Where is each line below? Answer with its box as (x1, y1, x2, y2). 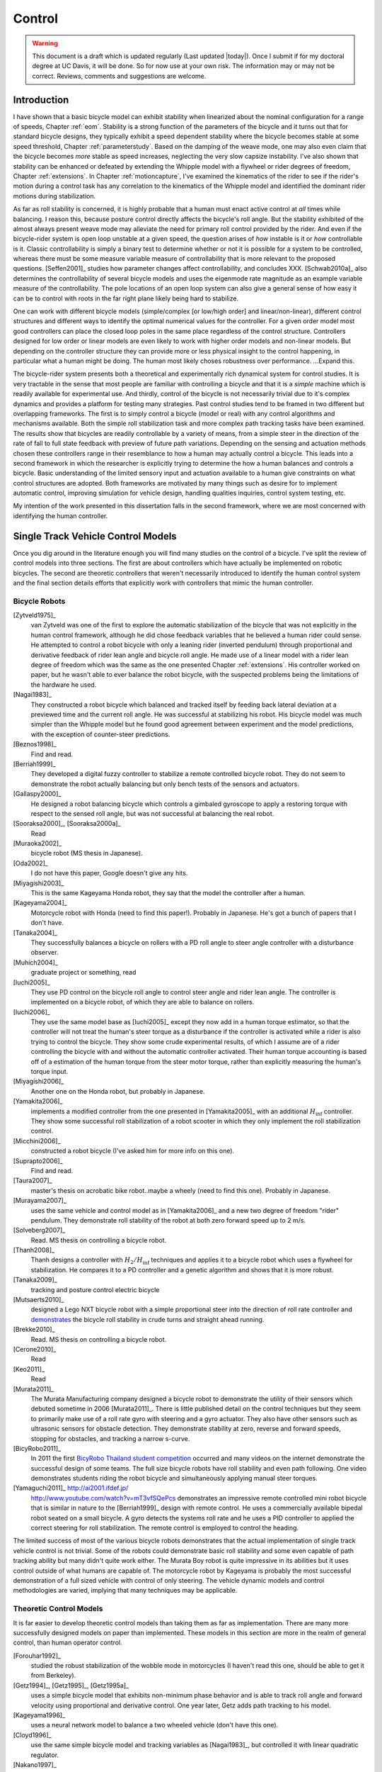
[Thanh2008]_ (13, 1246, 55, 1255)
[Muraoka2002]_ (13, 839, 62, 848)
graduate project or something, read (30, 968, 137, 977)
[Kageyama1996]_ (13, 1711, 66, 1720)
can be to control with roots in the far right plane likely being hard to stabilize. (13, 294, 239, 303)
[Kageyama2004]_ (13, 899, 67, 907)
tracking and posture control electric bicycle (30, 1285, 160, 1294)
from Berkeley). (30, 1671, 76, 1680)
